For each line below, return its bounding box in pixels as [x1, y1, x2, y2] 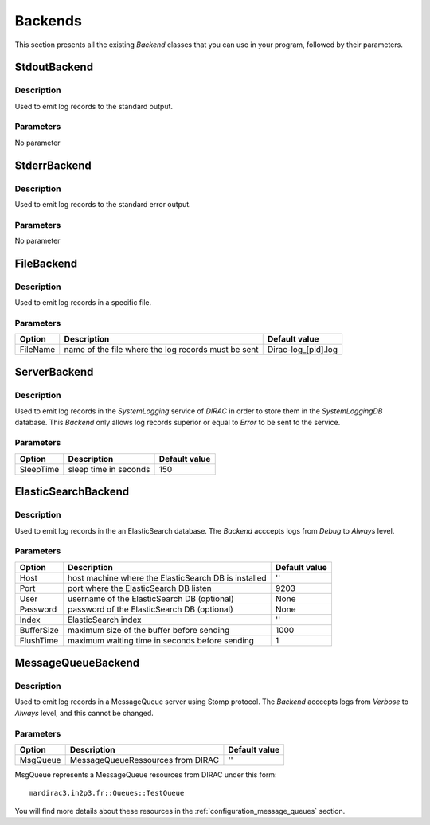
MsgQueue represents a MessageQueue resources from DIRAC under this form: [14, 769, 278, 780]
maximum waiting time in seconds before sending [68, 635, 255, 646]
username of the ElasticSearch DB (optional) [68, 593, 234, 604]
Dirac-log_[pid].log [267, 344, 338, 355]
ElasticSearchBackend [14, 485, 130, 499]
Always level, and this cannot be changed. [14, 708, 154, 717]
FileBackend [14, 256, 78, 270]
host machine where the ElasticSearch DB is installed [68, 572, 267, 583]
